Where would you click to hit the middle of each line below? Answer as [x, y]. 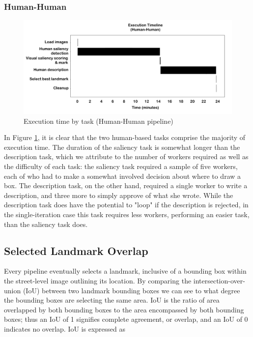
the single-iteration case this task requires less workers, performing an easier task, [127, 214]
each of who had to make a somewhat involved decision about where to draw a [123, 176]
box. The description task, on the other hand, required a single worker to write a [126, 185]
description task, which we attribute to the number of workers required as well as [126, 156]
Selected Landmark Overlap [76, 250]
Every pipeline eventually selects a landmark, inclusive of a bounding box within [125, 271]
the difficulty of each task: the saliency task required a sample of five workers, [121, 166]
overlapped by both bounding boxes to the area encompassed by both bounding [124, 309]
